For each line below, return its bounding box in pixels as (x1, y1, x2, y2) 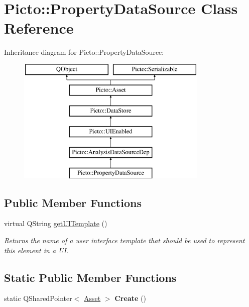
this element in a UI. (4, 245, 69, 255)
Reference (4, 18, 74, 38)
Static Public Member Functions (4, 269, 177, 285)
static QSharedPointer (4, 293, 72, 303)
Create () (114, 293, 146, 303)
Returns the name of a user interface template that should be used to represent (4, 235, 245, 246)
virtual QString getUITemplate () (4, 218, 107, 229)
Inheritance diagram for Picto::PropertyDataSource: (4, 47, 164, 57)
